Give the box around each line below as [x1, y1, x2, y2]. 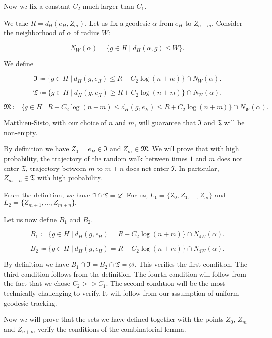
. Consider [211, 17, 243, 28]
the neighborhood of [4, 28, 65, 38]
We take [4, 17, 28, 28]
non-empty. [4, 127, 38, 137]
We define [4, 58, 33, 68]
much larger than [82, 1, 134, 11]
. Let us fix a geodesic [85, 17, 150, 28]
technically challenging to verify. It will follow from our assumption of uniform [4, 288, 239, 298]
